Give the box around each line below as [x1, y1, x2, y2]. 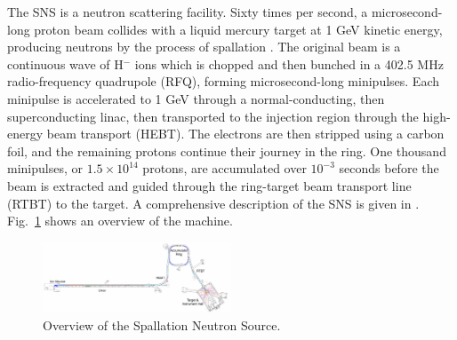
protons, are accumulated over [142, 159, 307, 178]
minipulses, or [7, 159, 83, 178]
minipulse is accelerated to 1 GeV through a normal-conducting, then [7, 89, 385, 107]
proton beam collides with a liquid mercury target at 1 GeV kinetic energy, [34, 20, 443, 38]
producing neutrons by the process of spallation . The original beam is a [7, 37, 401, 56]
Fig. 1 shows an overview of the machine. [7, 211, 233, 230]
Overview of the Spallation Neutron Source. [43, 315, 281, 334]
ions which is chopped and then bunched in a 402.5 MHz [134, 54, 444, 73]
